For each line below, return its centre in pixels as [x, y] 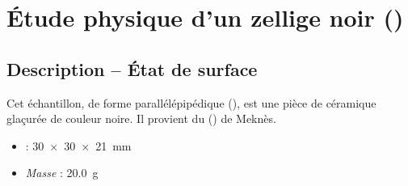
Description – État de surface [132, 68]
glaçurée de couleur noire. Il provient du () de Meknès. [141, 118]
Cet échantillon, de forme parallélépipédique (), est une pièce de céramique [191, 102]
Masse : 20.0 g [62, 173]
